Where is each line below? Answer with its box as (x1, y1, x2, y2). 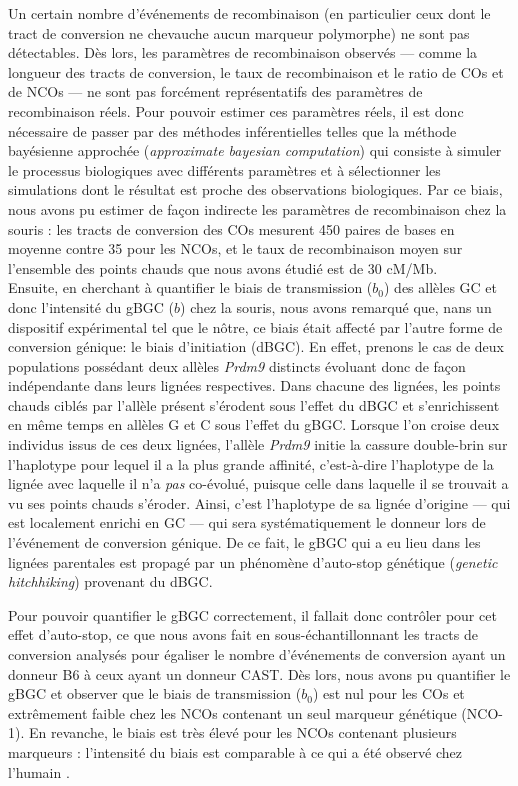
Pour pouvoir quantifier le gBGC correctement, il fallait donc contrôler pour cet (8, 604, 497, 625)
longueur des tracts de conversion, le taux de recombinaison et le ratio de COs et (8, 61, 504, 82)
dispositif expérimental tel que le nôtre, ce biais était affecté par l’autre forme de (8, 316, 503, 337)
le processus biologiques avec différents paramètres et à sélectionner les (8, 159, 441, 180)
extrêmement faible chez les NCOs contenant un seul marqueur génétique (8, 702, 457, 723)
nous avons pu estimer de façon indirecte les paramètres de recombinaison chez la (8, 198, 507, 219)
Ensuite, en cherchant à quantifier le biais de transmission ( (8, 277, 373, 298)
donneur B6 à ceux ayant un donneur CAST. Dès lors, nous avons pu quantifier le (8, 663, 511, 684)
